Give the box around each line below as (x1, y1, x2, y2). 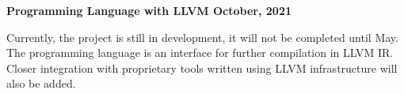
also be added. (6, 75, 76, 92)
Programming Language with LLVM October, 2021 (6, 2, 292, 18)
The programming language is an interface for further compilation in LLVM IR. (6, 44, 394, 61)
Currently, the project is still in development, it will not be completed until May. (6, 28, 398, 45)
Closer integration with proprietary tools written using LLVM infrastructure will (6, 59, 398, 76)
